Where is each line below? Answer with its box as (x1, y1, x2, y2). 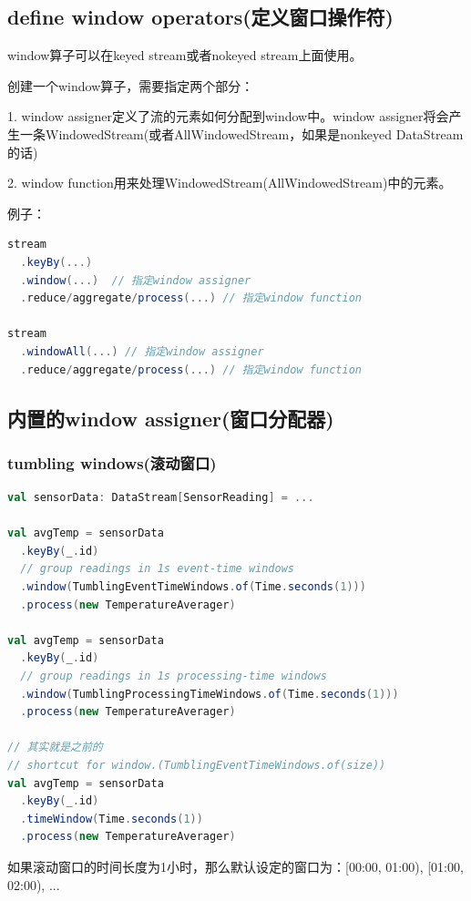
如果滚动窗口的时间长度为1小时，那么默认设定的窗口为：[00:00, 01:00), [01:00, (7, 856, 464, 875)
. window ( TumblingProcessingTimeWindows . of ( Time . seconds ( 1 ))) (20, 687, 399, 701)
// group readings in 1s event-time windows (20, 562, 294, 576)
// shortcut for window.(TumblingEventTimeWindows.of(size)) (7, 759, 386, 773)
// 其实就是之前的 (7, 741, 103, 754)
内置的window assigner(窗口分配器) (7, 404, 334, 432)
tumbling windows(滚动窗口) (7, 451, 217, 474)
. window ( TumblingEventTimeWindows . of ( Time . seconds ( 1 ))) (20, 580, 366, 594)
